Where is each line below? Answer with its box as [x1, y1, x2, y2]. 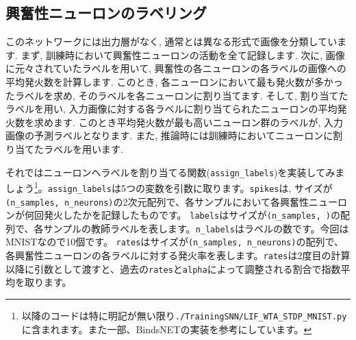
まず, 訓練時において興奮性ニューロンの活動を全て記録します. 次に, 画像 [21, 47, 345, 62]
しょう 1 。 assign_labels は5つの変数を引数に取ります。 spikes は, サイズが [5, 179, 333, 195]
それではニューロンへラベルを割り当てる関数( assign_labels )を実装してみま [5, 165, 345, 179]
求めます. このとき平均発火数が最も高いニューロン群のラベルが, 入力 [34, 114, 344, 129]
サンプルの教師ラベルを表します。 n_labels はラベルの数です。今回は [43, 221, 349, 235]
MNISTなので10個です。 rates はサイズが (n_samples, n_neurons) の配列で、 [5, 234, 344, 249]
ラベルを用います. [43, 141, 123, 156]
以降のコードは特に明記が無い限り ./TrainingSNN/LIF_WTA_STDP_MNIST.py [21, 308, 347, 323]
